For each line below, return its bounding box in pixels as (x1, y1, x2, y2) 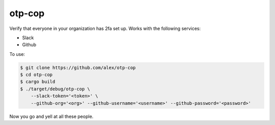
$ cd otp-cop (20, 72, 53, 78)
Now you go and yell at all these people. (9, 113, 94, 119)
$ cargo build (20, 79, 56, 85)
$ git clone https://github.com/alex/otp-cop (20, 65, 136, 71)
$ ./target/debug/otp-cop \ (20, 86, 90, 91)
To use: (9, 51, 25, 57)
